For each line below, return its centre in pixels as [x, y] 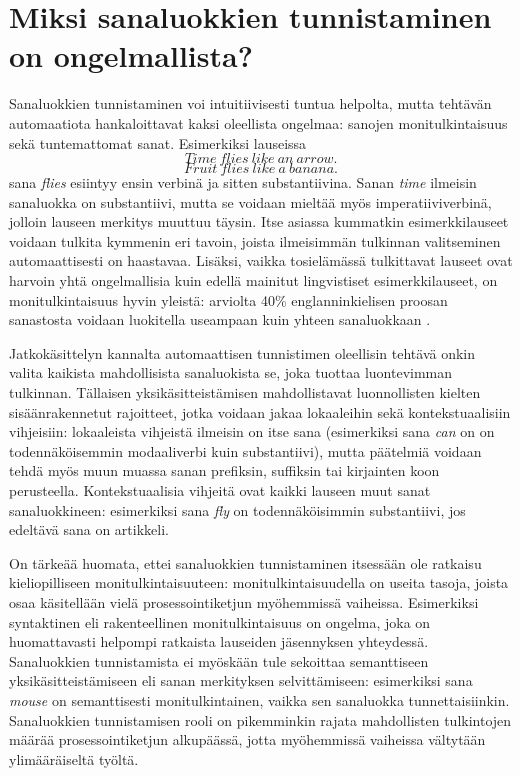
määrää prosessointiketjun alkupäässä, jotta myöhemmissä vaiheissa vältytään [247, 739]
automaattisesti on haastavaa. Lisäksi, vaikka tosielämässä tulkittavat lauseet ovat [261, 260]
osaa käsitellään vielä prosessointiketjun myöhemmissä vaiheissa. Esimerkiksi [244, 601]
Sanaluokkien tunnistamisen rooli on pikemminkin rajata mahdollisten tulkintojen [260, 719]
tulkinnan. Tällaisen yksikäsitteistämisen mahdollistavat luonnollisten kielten [245, 392]
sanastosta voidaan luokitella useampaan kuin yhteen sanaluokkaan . [220, 319]
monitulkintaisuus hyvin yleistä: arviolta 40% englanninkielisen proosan [228, 299]
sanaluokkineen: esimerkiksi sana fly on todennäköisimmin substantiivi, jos [237, 509]
